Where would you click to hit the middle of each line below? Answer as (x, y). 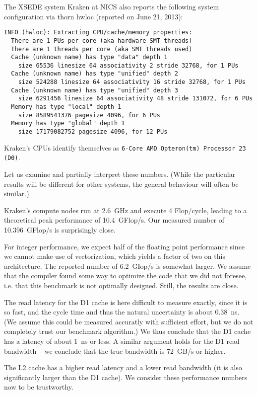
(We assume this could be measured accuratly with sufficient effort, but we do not (129, 321)
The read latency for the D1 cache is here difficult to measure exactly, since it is (126, 302)
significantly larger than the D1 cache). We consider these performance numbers (126, 377)
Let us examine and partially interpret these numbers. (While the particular (120, 174)
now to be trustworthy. (39, 387)
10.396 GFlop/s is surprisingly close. (60, 230)
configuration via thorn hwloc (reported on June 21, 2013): (94, 16)
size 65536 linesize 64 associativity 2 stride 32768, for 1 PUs (128, 65)
